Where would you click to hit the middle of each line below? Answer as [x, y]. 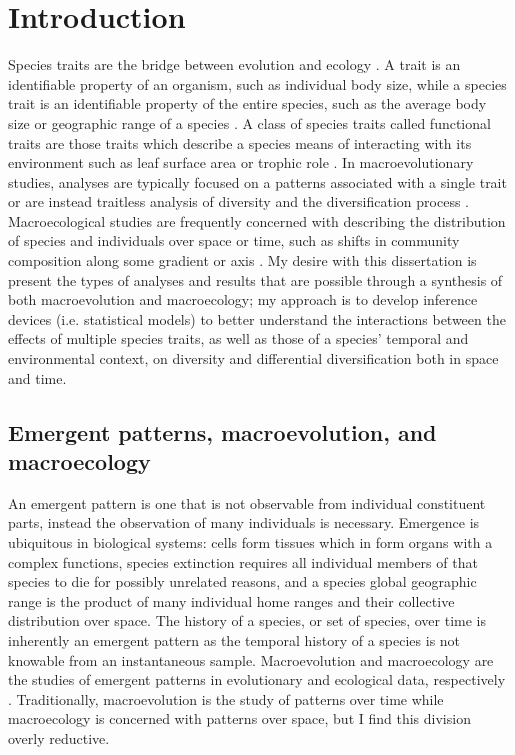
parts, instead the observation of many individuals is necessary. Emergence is [244, 522]
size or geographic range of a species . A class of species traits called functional [249, 122]
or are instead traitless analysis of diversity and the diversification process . [238, 201]
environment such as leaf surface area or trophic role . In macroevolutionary [241, 162]
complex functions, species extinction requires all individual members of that [243, 561]
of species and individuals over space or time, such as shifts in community [234, 240]
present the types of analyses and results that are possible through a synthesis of [255, 279]
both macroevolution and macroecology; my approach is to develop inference [243, 299]
